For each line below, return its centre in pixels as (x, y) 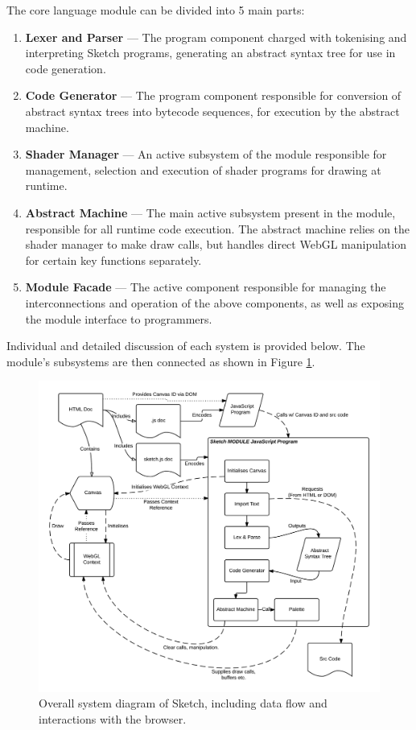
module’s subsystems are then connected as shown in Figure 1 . (161, 361)
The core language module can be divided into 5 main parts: (156, 10)
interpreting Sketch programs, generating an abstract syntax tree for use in (210, 53)
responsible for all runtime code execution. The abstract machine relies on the (218, 228)
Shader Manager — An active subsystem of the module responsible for (206, 154)
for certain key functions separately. (113, 260)
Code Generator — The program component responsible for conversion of (213, 95)
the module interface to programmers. (119, 318)
